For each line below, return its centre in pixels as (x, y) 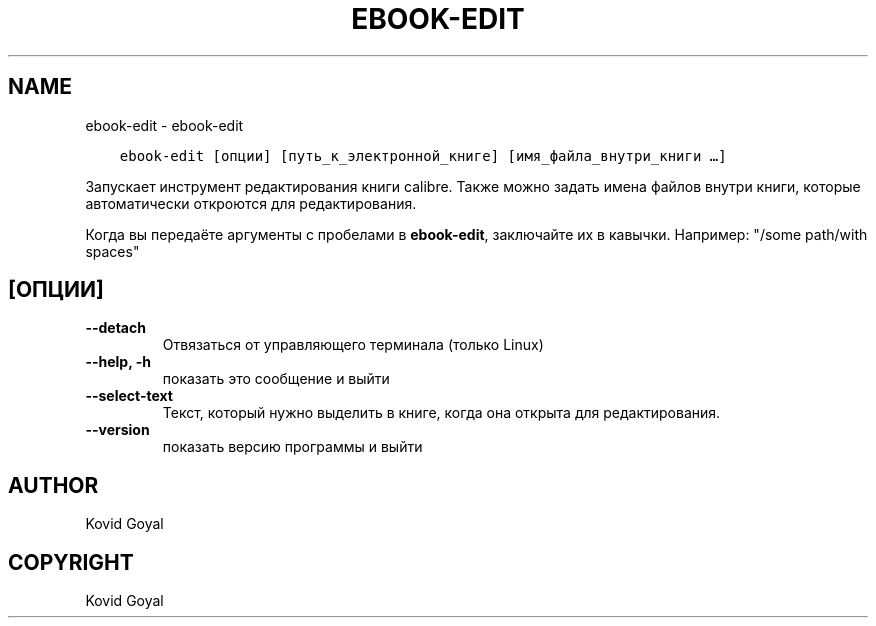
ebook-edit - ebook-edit (164, 125)
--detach (115, 328)
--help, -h (118, 362)
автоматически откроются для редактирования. (251, 203)
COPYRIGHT (71, 562)
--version (117, 430)
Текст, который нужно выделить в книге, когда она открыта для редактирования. (441, 413)
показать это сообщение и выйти (276, 379)
